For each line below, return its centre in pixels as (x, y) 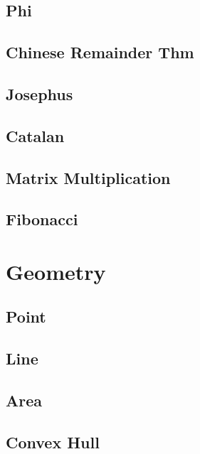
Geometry (56, 271)
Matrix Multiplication (88, 177)
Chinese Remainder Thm (100, 52)
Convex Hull (53, 442)
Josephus (40, 93)
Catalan (35, 135)
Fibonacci (42, 219)
